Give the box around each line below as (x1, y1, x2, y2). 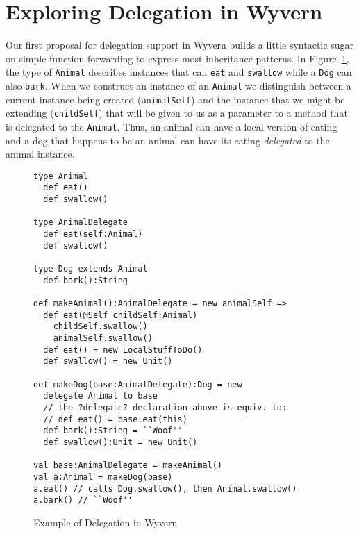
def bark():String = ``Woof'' (43, 426, 183, 436)
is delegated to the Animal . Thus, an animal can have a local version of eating (6, 119, 337, 133)
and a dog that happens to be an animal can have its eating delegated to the (6, 133, 330, 147)
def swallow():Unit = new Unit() (43, 437, 198, 447)
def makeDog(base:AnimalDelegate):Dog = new (33, 379, 242, 390)
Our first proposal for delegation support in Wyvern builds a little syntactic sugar (6, 37, 353, 52)
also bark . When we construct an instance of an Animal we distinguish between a (6, 78, 351, 92)
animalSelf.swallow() (53, 333, 153, 343)
